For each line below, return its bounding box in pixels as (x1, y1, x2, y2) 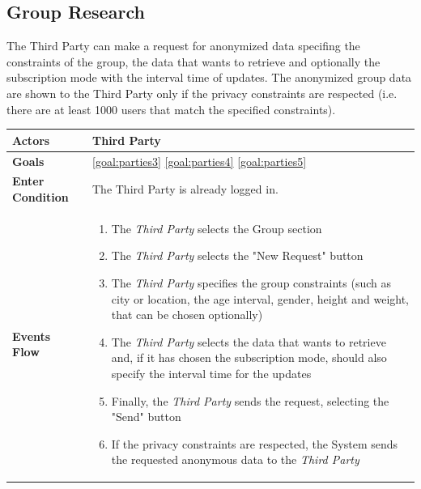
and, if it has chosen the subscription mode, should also (111, 349, 387, 366)
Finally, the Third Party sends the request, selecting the (111, 392, 389, 409)
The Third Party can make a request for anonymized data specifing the (6, 37, 360, 54)
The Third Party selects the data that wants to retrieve (111, 333, 386, 350)
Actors (12, 131, 50, 148)
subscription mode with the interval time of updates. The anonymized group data (6, 69, 412, 86)
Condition (12, 188, 69, 205)
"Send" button (111, 408, 181, 425)
